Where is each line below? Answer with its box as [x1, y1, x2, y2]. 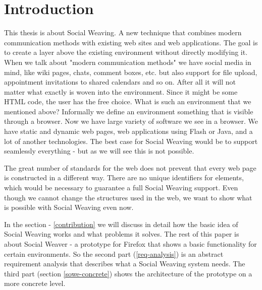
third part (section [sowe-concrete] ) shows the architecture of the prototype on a [4, 268, 252, 278]
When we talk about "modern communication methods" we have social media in [4, 56, 251, 67]
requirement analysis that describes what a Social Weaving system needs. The [4, 258, 245, 269]
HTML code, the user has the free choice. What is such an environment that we [4, 96, 251, 107]
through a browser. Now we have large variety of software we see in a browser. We [4, 116, 258, 126]
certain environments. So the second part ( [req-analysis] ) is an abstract [4, 248, 224, 259]
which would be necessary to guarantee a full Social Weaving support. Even [4, 182, 238, 193]
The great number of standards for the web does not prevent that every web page [4, 162, 256, 173]
